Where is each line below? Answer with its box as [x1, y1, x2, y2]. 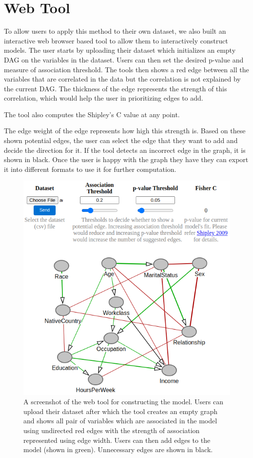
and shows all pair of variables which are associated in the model [23, 416, 217, 426]
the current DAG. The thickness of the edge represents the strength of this [4, 83, 227, 93]
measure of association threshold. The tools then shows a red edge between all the [4, 64, 249, 74]
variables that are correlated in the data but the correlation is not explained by [4, 74, 241, 84]
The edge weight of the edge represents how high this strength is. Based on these [4, 125, 246, 136]
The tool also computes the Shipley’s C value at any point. [4, 109, 180, 119]
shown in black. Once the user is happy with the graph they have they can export [4, 154, 249, 165]
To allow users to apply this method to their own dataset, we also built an [4, 26, 226, 36]
